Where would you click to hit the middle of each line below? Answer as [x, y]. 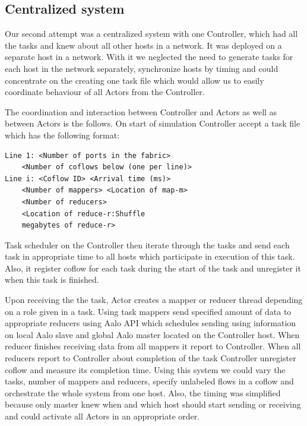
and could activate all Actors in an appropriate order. [102, 416]
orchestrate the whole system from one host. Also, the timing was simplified [143, 392]
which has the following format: [62, 135]
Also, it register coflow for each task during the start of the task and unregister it [153, 268]
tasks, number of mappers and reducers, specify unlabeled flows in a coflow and [149, 381]
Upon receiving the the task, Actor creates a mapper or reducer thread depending [154, 300]
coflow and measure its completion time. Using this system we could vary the [145, 369]
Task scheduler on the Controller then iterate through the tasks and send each [147, 244]
